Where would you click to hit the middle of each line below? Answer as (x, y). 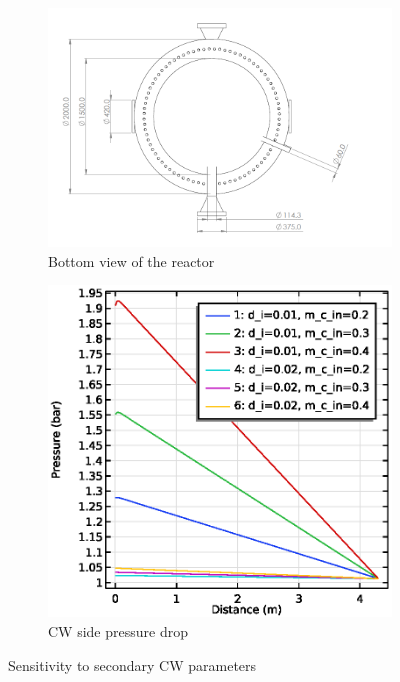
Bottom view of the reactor (131, 260)
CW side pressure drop (118, 631)
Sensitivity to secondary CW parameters (132, 664)
